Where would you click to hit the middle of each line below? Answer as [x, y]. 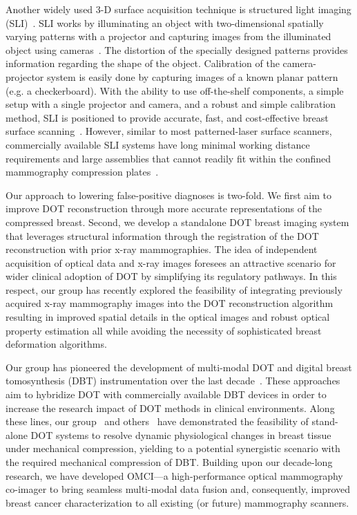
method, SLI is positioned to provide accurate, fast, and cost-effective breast [167, 117]
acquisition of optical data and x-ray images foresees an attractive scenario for [171, 262]
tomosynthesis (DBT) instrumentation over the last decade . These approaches [173, 381]
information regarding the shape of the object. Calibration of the [143, 63]
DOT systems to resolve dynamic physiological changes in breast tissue [181, 434]
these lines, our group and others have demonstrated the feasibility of [157, 421]
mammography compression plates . [82, 172]
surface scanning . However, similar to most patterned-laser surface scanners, [169, 131]
